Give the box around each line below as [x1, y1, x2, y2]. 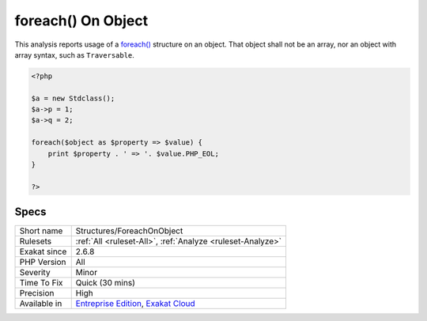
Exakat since [19, 246, 67, 257]
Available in [19, 298, 62, 309]
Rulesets [19, 236, 51, 247]
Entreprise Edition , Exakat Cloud [75, 298, 195, 309]
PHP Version [19, 257, 66, 268]
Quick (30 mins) [75, 278, 136, 289]
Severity [19, 267, 51, 278]
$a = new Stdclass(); [31, 93, 115, 103]
